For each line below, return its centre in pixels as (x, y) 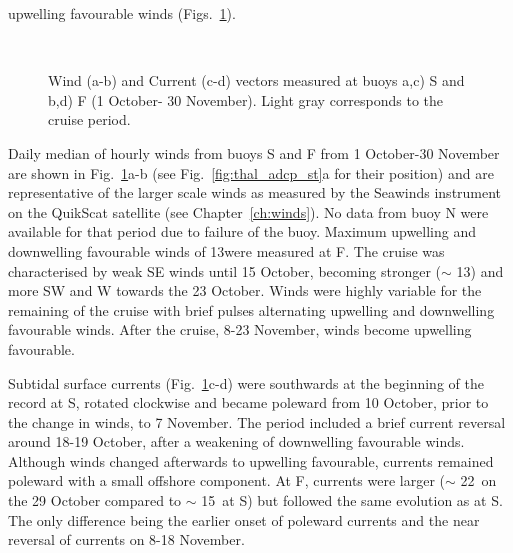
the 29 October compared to (95, 500)
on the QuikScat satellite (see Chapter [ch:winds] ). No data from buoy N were (248, 211)
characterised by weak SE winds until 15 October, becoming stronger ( (225, 270)
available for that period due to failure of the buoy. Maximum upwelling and (242, 231)
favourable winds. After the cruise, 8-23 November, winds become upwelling (240, 329)
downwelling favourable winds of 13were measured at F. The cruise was (226, 250)
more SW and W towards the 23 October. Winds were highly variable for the (245, 290)
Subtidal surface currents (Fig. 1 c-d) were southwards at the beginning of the (246, 382)
